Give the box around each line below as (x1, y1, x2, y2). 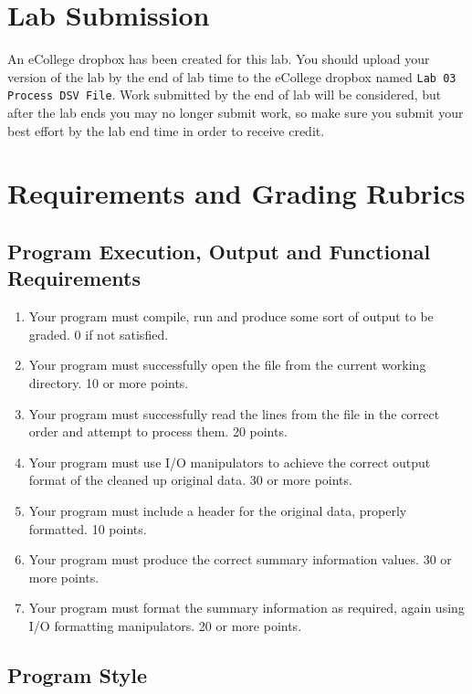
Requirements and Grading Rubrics (7, 174, 466, 212)
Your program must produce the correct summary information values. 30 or (28, 550, 452, 569)
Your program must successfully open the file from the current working (28, 355, 426, 374)
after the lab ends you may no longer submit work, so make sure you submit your (7, 103, 464, 122)
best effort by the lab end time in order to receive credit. (7, 121, 325, 140)
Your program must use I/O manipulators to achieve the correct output (28, 452, 431, 471)
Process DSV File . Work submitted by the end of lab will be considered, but (7, 85, 442, 104)
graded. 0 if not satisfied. (28, 324, 169, 343)
